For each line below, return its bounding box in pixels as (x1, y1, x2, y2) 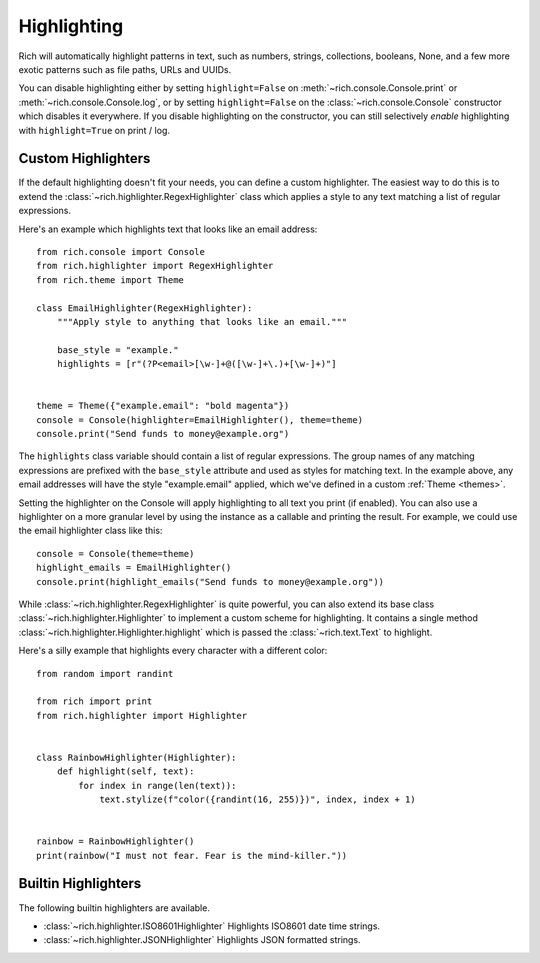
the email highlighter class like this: (18, 525, 163, 537)
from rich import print (36, 696, 153, 707)
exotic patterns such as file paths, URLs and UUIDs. (18, 63, 232, 75)
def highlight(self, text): (56, 766, 195, 777)
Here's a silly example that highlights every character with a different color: (18, 645, 328, 657)
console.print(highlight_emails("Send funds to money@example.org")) (36, 576, 385, 587)
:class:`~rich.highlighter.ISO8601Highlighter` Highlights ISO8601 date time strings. (43, 920, 380, 932)
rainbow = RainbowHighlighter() (36, 836, 195, 847)
